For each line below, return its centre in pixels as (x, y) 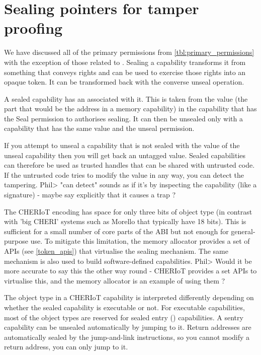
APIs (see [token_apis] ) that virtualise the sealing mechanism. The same (116, 251)
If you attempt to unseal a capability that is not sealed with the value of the (122, 145)
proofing (33, 28)
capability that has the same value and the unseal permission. (99, 128)
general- (243, 231)
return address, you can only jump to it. (66, 347)
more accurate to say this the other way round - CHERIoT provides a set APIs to (130, 271)
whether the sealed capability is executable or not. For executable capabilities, (124, 307)
